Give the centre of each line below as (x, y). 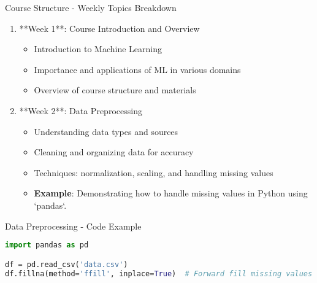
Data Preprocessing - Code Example (73, 226)
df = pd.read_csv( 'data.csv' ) (67, 264)
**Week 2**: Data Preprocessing (81, 110)
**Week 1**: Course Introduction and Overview (109, 28)
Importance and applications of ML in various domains (137, 69)
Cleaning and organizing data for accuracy (114, 152)
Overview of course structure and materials (115, 90)
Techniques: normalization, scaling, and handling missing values (154, 172)
